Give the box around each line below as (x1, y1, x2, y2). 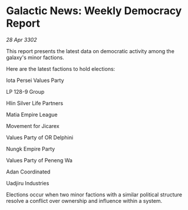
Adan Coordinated (6, 168, 51, 175)
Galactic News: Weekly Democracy (6, 4, 182, 18)
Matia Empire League (6, 111, 58, 118)
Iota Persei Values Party (6, 77, 64, 84)
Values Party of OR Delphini (6, 134, 74, 141)
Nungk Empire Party (6, 145, 55, 152)
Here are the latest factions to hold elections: (6, 65, 116, 72)
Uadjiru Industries (6, 179, 50, 186)
